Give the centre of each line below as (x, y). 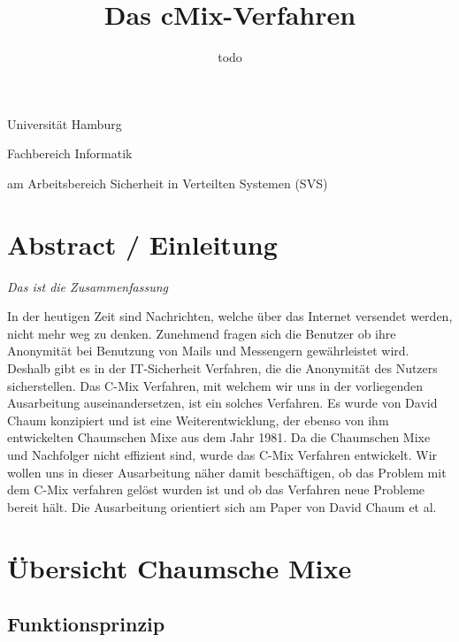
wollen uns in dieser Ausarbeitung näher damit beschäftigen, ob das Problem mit (227, 472)
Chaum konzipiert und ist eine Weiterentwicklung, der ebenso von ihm (198, 420)
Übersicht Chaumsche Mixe (180, 567)
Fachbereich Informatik (70, 153)
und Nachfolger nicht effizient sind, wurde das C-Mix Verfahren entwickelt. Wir (222, 454)
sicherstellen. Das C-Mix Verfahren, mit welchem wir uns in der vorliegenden (215, 385)
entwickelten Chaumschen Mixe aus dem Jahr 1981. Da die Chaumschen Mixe (219, 437)
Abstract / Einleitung (142, 244)
